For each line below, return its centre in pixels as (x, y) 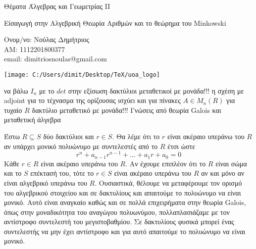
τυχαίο (13, 110)
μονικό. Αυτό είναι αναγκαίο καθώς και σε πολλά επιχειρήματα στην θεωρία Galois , (125, 202)
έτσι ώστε (181, 146)
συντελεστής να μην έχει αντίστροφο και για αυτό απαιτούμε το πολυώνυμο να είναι (125, 231)
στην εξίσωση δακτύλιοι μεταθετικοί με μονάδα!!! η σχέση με (156, 90)
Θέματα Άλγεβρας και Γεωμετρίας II (57, 6)
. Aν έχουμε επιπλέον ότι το (166, 163)
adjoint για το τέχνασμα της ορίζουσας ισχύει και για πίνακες (92, 100)
